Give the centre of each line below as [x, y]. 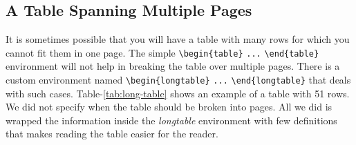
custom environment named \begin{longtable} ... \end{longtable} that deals [178, 80]
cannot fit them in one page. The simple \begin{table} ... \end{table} [162, 52]
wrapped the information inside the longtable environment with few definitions [171, 120]
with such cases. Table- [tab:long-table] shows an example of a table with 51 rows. [178, 93]
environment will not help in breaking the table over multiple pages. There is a [173, 66]
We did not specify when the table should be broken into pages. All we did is [169, 107]
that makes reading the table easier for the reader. [112, 134]
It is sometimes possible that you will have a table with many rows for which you [178, 39]
